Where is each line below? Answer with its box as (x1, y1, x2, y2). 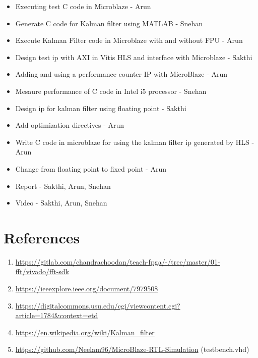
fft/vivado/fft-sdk (15, 266, 70, 277)
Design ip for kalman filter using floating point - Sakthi (15, 103, 186, 113)
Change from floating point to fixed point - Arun (15, 163, 166, 174)
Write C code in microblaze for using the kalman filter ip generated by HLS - (15, 136, 254, 147)
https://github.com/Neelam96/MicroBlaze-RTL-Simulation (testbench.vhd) (15, 344, 249, 354)
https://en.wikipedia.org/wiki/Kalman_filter (15, 327, 155, 337)
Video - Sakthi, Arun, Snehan (15, 197, 107, 208)
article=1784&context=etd (15, 310, 98, 321)
